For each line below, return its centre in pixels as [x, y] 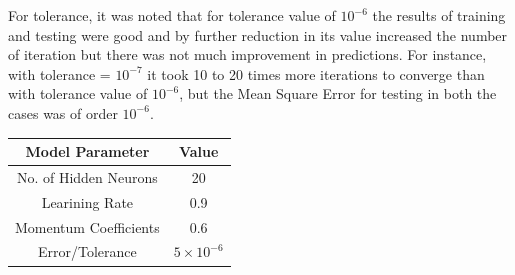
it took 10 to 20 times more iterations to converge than [316, 73]
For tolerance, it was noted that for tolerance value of [172, 15]
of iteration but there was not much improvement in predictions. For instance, [247, 54]
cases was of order [63, 112]
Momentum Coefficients [87, 226]
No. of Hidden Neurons [87, 176]
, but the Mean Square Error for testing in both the [338, 93]
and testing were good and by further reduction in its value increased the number [258, 34]
